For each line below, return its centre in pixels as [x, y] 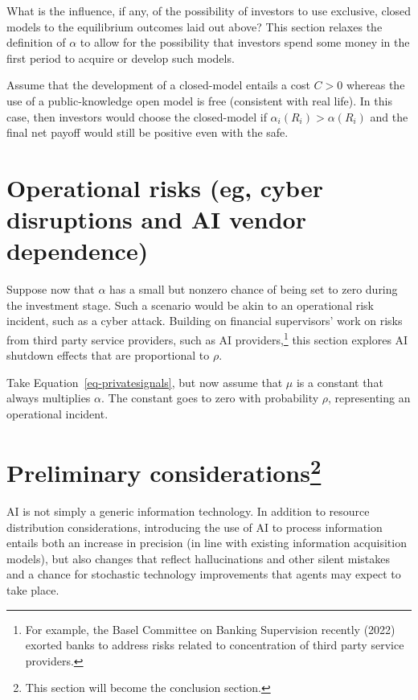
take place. [33, 590]
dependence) [78, 251]
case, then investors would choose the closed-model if [137, 116]
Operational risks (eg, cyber [165, 187]
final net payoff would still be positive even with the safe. [148, 132]
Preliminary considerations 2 [164, 471]
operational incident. [57, 414]
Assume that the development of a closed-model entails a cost [158, 85]
